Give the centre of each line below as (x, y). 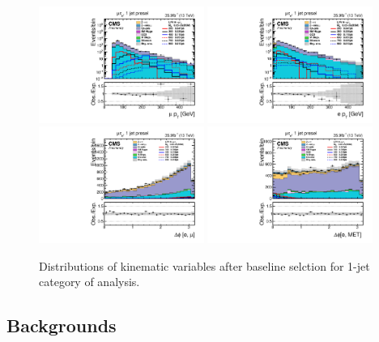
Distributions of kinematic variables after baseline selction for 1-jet (204, 265)
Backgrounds (62, 325)
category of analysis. (89, 282)
